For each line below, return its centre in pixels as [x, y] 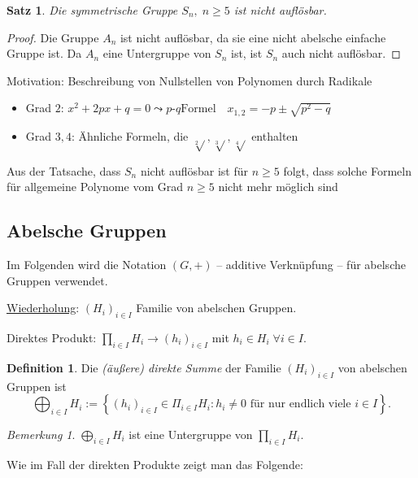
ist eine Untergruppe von [191, 434]
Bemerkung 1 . [41, 434]
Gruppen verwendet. [57, 280]
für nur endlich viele [300, 404]
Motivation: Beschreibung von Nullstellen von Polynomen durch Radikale [189, 80]
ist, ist [247, 53]
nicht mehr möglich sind [278, 187]
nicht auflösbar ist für [194, 170]
